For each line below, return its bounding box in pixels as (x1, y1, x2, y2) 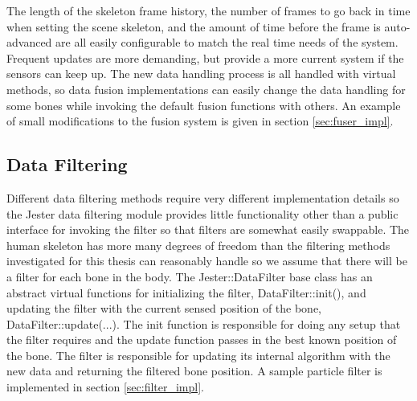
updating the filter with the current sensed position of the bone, (6, 300, 321, 317)
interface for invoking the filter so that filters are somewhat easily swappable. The (6, 221, 410, 238)
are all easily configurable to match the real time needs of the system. (55, 34, 399, 51)
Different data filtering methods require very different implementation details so (6, 189, 399, 206)
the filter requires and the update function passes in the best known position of (6, 331, 397, 348)
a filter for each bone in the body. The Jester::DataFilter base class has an (6, 268, 373, 284)
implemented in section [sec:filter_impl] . (6, 378, 204, 395)
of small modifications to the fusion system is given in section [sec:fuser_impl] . (6, 113, 394, 129)
